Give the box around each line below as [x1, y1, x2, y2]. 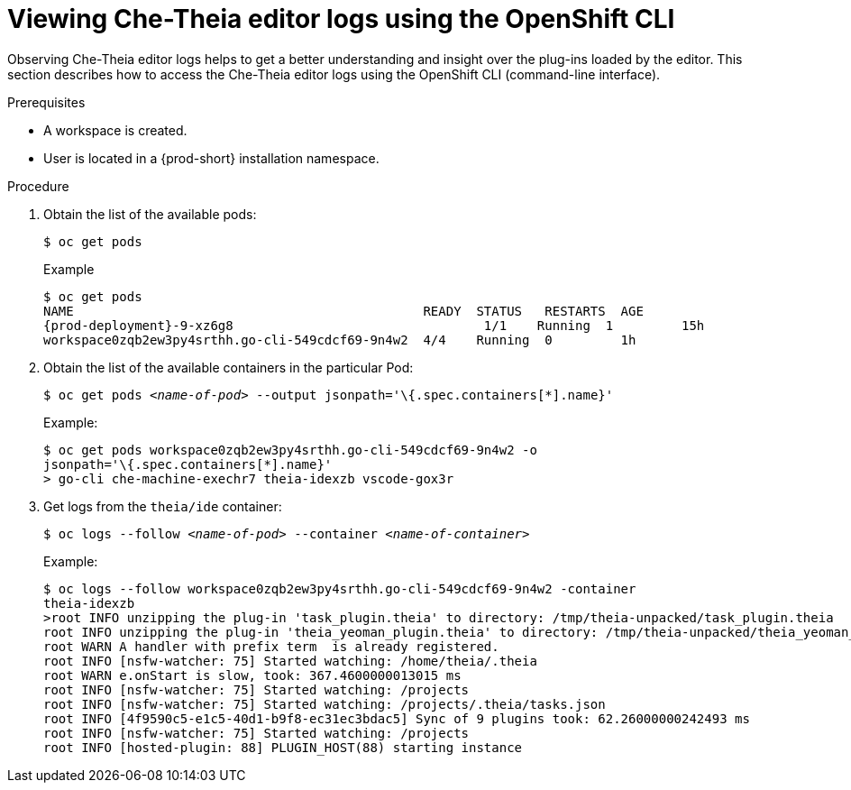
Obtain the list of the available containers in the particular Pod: [43, 359, 414, 375]
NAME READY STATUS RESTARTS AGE [43, 303, 644, 318]
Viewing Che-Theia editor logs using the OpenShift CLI [7, 4, 675, 34]
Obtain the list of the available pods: [43, 206, 257, 222]
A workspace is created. [43, 122, 188, 138]
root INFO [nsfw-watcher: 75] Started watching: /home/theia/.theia [43, 653, 537, 668]
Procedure [7, 178, 69, 194]
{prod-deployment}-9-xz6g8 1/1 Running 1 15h [43, 317, 705, 333]
